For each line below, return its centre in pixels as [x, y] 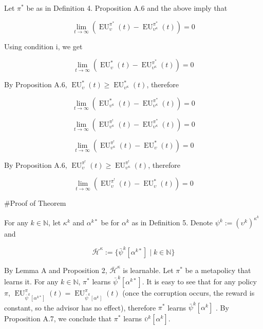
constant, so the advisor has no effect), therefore [80, 307]
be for [110, 222]
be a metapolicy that [218, 270]
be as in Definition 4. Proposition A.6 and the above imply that [127, 8]
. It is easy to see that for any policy [199, 281]
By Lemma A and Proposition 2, [56, 270]
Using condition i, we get [43, 46]
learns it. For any [31, 281]
